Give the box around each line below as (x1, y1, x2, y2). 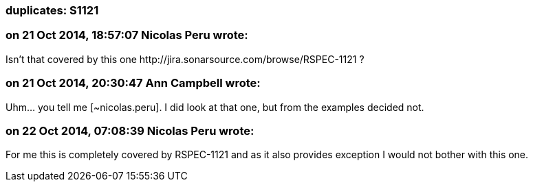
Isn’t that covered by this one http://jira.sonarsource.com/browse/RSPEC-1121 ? (6, 53, 365, 65)
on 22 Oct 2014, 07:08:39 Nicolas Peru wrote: (6, 123, 254, 138)
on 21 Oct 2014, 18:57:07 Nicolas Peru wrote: (6, 28, 248, 42)
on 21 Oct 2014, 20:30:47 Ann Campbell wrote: (6, 76, 261, 90)
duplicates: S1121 (6, 3, 99, 17)
